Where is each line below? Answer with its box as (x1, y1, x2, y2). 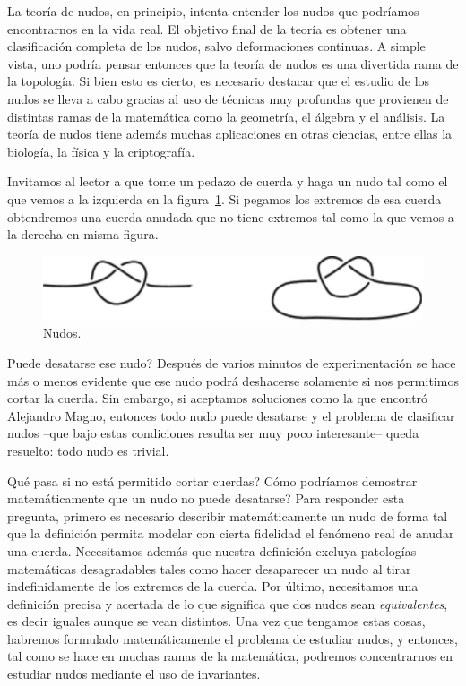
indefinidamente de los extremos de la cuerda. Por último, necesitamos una (7, 577, 419, 596)
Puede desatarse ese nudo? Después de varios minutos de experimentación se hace (7, 353, 456, 372)
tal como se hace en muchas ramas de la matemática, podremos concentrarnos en (7, 647, 453, 665)
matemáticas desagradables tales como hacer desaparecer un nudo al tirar (7, 559, 411, 578)
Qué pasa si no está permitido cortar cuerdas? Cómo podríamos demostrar (7, 471, 418, 490)
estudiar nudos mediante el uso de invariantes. (7, 665, 261, 683)
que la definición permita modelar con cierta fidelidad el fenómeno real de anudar (7, 524, 454, 543)
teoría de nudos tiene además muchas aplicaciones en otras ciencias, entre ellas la (7, 124, 453, 143)
